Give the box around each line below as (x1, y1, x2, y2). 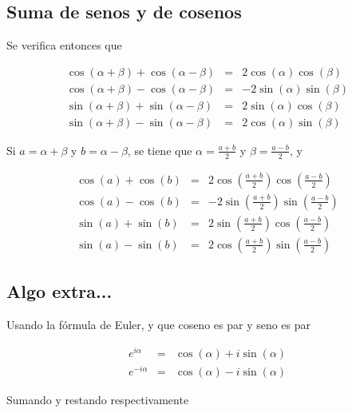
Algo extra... (6, 279, 113, 304)
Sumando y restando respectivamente (6, 391, 189, 407)
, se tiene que (127, 141, 192, 158)
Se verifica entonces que (6, 37, 122, 54)
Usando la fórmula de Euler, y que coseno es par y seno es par (6, 316, 311, 333)
